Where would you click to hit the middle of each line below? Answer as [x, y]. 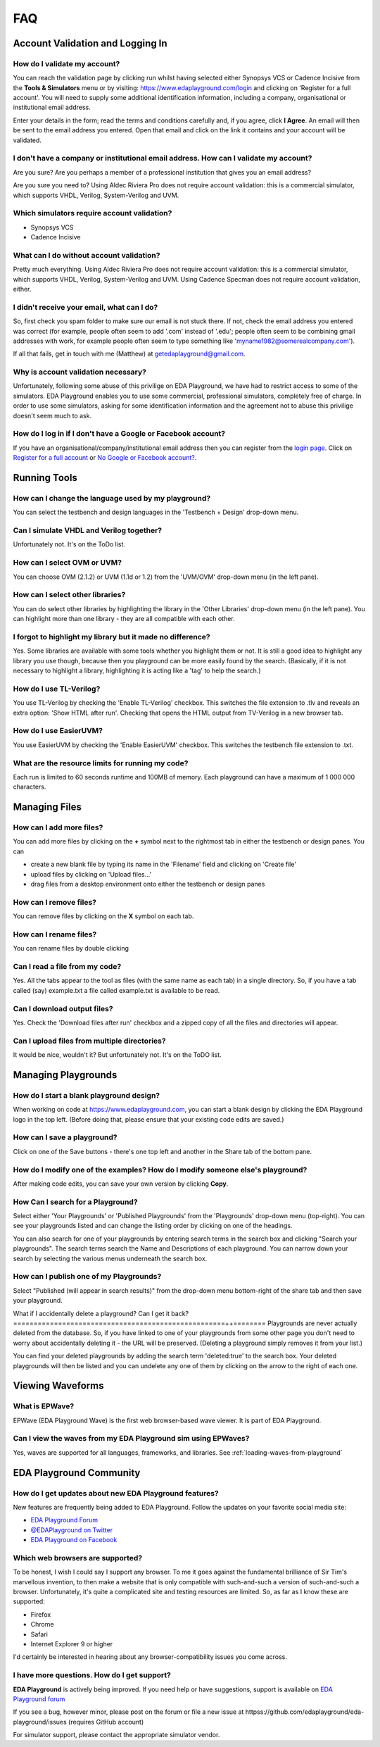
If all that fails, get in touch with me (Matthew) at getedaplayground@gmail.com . [129, 354]
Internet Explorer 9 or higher [72, 1644]
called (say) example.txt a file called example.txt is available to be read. [116, 990]
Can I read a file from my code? [67, 967]
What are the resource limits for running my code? [101, 763]
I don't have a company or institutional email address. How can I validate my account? [163, 158]
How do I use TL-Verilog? [57, 689]
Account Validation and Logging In [90, 43]
